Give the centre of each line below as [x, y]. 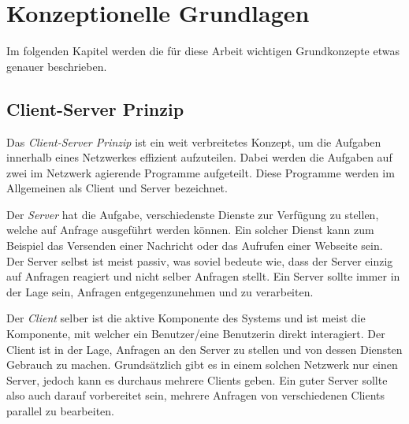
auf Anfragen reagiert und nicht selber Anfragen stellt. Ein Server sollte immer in [203, 276]
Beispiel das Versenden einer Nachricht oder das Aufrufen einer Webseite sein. [195, 245]
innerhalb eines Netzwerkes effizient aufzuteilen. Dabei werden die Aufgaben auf [199, 157]
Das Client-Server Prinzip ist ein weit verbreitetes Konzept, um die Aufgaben [194, 141]
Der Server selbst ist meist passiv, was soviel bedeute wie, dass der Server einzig [200, 260]
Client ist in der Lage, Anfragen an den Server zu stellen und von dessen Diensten [204, 349]
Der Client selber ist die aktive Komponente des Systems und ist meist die [186, 318]
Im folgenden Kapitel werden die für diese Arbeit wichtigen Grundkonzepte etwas [203, 51]
